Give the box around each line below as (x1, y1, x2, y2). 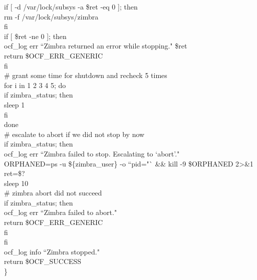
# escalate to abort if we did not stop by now (4, 128, 145, 139)
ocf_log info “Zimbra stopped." (4, 246, 100, 256)
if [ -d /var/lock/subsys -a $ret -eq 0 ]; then (4, 1, 138, 11)
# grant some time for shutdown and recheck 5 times (4, 70, 167, 80)
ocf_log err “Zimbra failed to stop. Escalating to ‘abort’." (4, 148, 180, 158)
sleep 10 (4, 177, 29, 188)
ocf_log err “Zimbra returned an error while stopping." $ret (4, 40, 187, 51)
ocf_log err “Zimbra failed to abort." (4, 207, 117, 217)
